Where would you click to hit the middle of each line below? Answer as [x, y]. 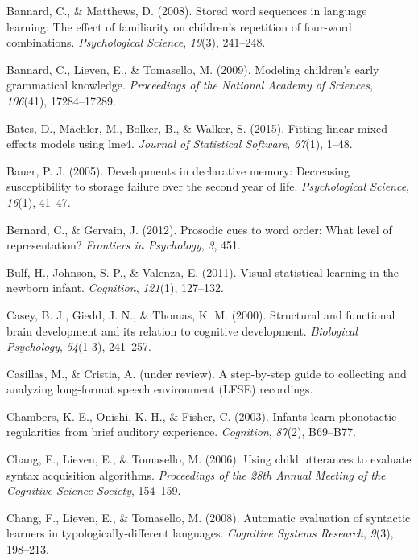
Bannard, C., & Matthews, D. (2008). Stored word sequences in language [187, 10]
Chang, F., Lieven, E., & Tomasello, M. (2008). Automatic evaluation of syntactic [209, 517]
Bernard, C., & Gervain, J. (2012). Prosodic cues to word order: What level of [199, 229]
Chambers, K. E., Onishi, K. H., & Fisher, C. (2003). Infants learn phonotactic [202, 416]
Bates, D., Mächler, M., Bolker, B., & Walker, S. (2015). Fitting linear [180, 128]
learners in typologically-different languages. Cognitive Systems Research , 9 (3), [200, 533]
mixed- [375, 128]
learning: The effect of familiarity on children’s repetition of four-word [179, 26]
